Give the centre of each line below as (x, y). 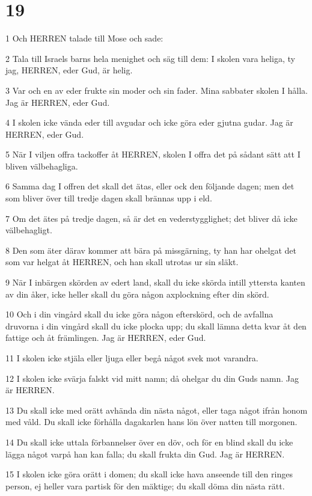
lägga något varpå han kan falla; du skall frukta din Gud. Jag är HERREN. (145, 454)
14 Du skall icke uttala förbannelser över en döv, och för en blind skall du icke (149, 442)
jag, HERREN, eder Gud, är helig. (69, 70)
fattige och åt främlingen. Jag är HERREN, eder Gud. (106, 338)
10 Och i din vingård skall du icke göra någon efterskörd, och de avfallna (139, 314)
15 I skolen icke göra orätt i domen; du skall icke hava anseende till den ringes (149, 474)
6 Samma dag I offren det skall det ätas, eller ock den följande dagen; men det (150, 186)
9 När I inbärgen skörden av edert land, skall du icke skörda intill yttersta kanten (155, 282)
